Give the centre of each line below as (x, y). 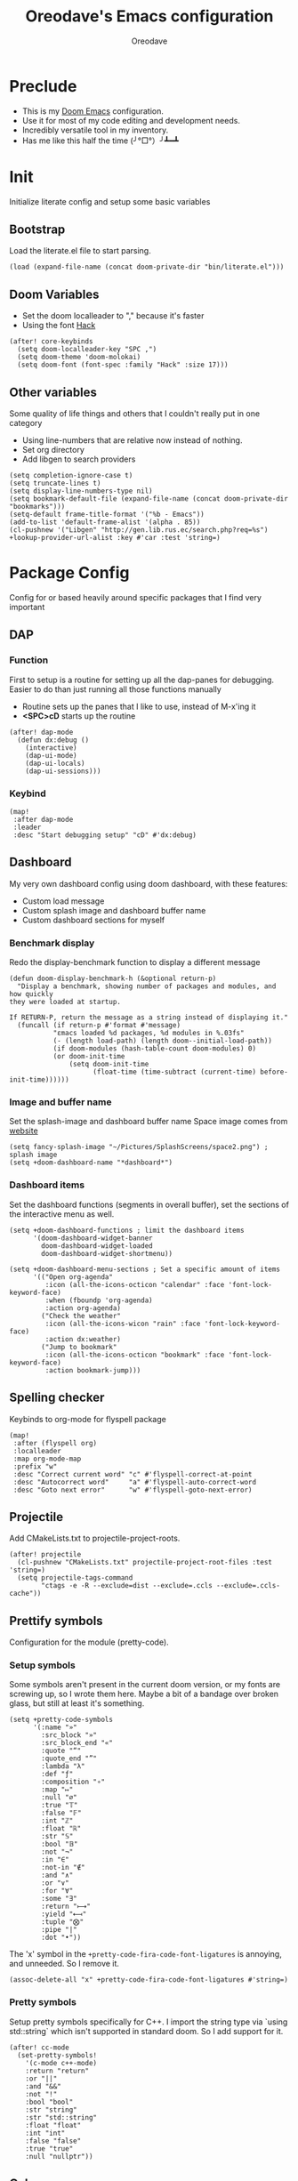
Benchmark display (52, 943)
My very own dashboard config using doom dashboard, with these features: (149, 883)
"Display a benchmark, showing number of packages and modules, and (147, 986)
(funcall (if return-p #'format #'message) (99, 1026)
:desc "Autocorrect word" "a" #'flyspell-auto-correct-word (134, 1482)
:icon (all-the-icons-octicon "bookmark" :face (135, 1355)
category (26, 423)
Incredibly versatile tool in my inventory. (95, 130)
